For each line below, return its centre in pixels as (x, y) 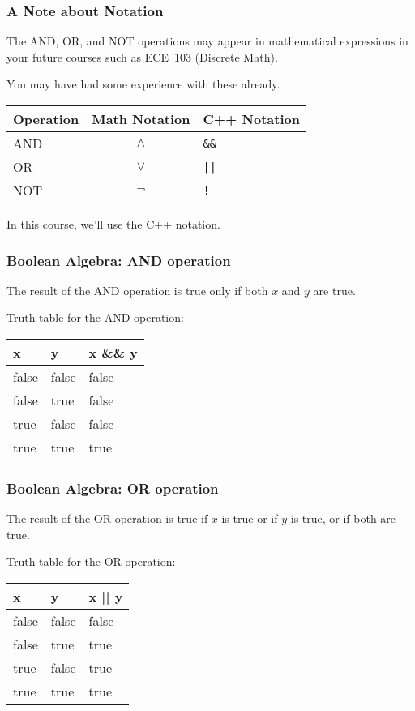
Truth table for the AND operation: (95, 317)
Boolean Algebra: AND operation (119, 260)
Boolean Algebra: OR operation (113, 488)
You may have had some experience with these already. (143, 84)
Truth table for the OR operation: (91, 561)
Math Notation (141, 119)
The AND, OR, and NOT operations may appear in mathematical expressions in (207, 41)
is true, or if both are (343, 518)
